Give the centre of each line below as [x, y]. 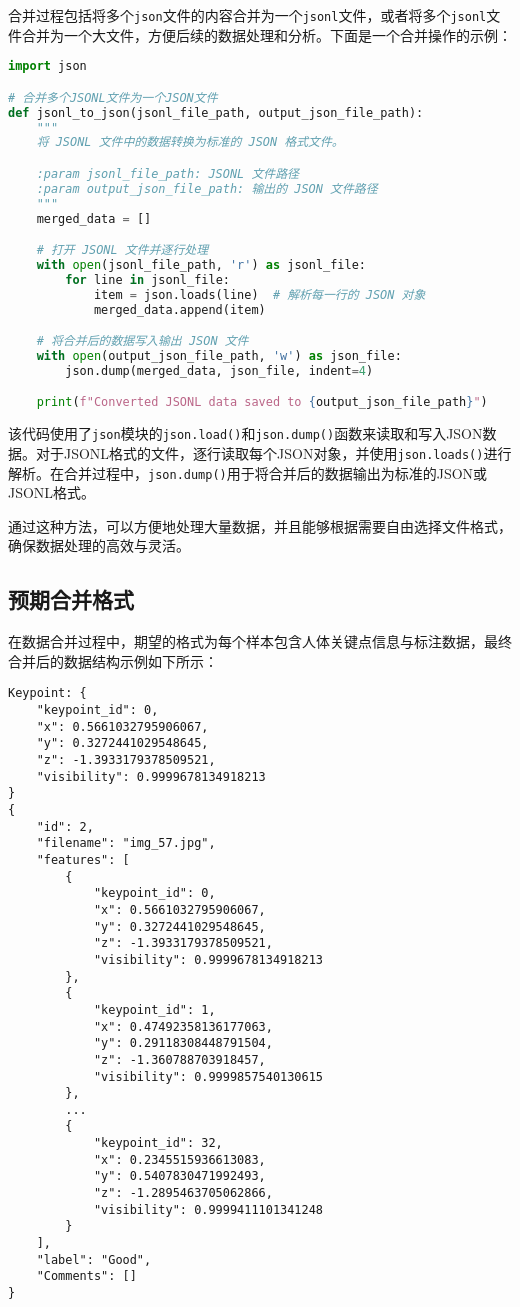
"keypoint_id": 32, [158, 1143]
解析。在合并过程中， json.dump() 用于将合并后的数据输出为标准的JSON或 [248, 472]
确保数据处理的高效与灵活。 [99, 545]
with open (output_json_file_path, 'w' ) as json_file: [219, 356]
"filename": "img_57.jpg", [126, 843]
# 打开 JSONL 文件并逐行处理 [122, 250]
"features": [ [83, 859]
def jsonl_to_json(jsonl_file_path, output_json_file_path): [216, 112]
